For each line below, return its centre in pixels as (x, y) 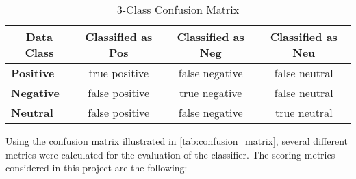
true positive (119, 73)
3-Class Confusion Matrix (178, 9)
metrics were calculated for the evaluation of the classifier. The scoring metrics (170, 154)
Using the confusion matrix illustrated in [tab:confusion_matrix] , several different (177, 141)
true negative (211, 93)
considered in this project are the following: (97, 168)
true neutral (304, 112)
